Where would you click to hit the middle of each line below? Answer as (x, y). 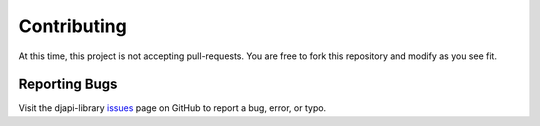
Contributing (72, 26)
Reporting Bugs (68, 84)
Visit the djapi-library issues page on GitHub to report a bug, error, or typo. (172, 108)
